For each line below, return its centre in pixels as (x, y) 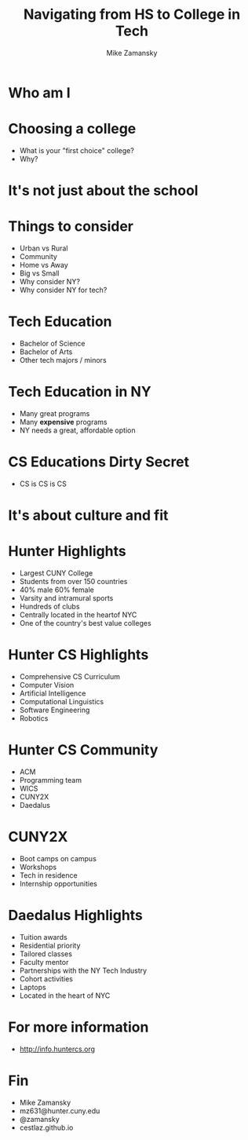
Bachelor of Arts (46, 352)
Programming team (51, 780)
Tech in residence (48, 875)
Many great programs (55, 413)
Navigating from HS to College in (132, 15)
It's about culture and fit (88, 515)
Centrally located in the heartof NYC (78, 615)
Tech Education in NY (80, 392)
